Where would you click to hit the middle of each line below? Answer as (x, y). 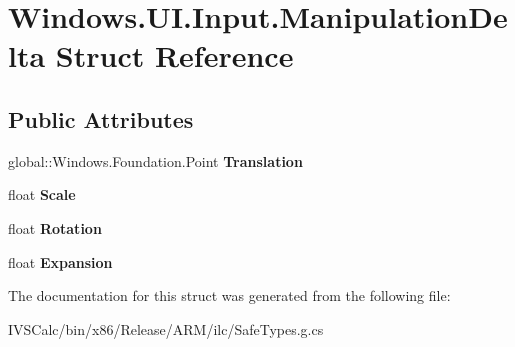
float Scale (42, 194)
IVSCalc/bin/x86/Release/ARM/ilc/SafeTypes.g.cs (166, 328)
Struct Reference (174, 55)
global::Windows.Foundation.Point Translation (155, 160)
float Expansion (60, 261)
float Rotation (55, 227)
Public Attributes (101, 118)
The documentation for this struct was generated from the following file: (229, 295)
